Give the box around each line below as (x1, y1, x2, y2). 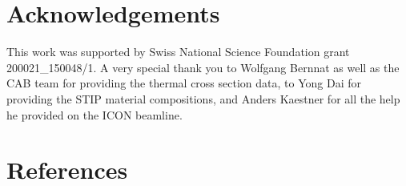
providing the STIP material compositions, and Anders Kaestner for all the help (6, 90, 400, 107)
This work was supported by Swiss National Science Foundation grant (6, 43, 350, 60)
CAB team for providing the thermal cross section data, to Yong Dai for (6, 75, 361, 91)
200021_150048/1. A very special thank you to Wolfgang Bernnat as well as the (6, 59, 400, 75)
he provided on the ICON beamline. (6, 106, 183, 123)
